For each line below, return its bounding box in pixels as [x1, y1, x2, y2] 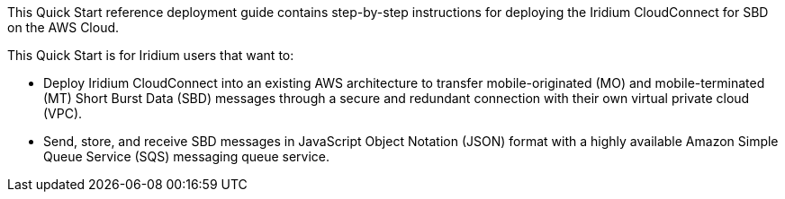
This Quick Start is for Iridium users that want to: [7, 48, 294, 63]
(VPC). [43, 106, 83, 121]
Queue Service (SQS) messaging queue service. [43, 149, 330, 164]
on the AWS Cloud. [7, 20, 120, 35]
